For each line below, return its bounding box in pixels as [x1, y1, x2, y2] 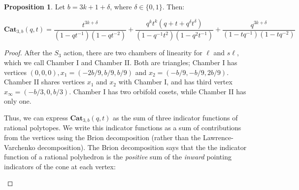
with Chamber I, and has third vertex [118, 76, 233, 87]
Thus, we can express [4, 113, 68, 123]
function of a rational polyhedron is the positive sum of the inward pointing [4, 152, 232, 162]
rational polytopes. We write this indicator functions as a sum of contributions [4, 122, 241, 133]
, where [110, 1, 132, 11]
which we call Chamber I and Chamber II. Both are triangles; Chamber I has [4, 57, 237, 68]
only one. [4, 96, 32, 106]
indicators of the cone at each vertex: [4, 161, 116, 171]
